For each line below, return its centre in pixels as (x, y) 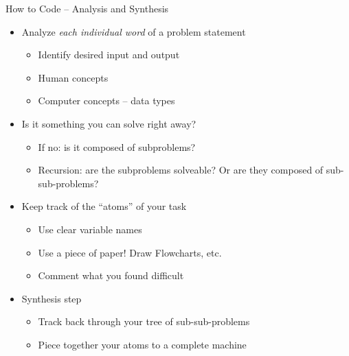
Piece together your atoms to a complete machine (142, 344)
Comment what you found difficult (111, 275)
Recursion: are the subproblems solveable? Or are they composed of (181, 170)
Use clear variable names (90, 229)
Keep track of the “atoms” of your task (104, 206)
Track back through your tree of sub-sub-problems (144, 321)
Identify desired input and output (109, 55)
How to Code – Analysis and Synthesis (87, 8)
